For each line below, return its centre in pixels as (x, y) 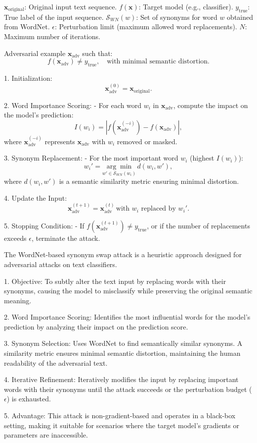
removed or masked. (147, 141)
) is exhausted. (29, 399)
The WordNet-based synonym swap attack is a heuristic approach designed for (123, 254)
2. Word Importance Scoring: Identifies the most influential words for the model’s (127, 317)
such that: (97, 53)
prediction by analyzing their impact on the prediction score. (96, 326)
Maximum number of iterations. (52, 36)
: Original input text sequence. (71, 6)
